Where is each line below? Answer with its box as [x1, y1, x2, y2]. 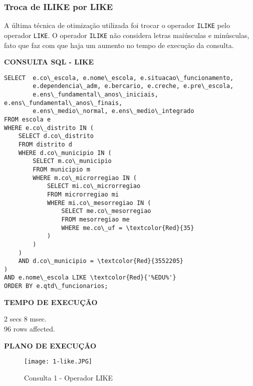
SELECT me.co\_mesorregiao [61, 207, 151, 215]
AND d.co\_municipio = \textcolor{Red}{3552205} [18, 257, 183, 265]
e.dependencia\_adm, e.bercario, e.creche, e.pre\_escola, [33, 82, 234, 90]
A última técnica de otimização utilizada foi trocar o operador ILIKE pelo [4, 20, 230, 30]
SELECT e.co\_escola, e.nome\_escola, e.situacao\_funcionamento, [4, 74, 234, 81]
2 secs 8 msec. [4, 313, 47, 324]
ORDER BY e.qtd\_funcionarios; [4, 282, 108, 290]
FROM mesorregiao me [61, 215, 130, 223]
